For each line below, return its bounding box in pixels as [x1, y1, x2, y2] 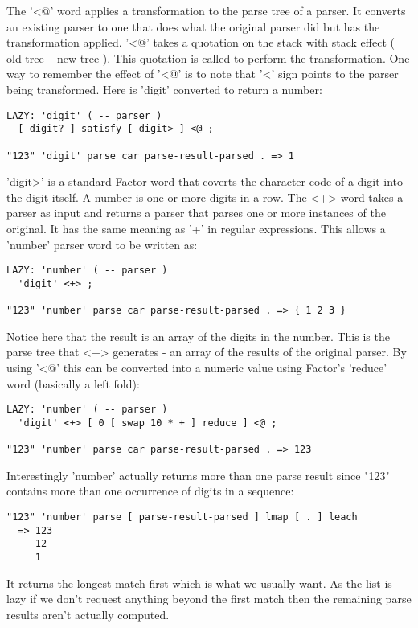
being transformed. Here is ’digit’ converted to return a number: [6, 80, 322, 97]
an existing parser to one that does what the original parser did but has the [6, 18, 380, 35]
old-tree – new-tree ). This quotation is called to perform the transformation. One [6, 49, 410, 66]
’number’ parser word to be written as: [6, 236, 198, 252]
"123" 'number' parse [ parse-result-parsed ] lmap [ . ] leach [6, 511, 358, 523]
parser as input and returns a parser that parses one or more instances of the [6, 204, 386, 221]
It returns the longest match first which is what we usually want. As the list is [6, 574, 392, 591]
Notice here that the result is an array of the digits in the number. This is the [6, 327, 390, 344]
